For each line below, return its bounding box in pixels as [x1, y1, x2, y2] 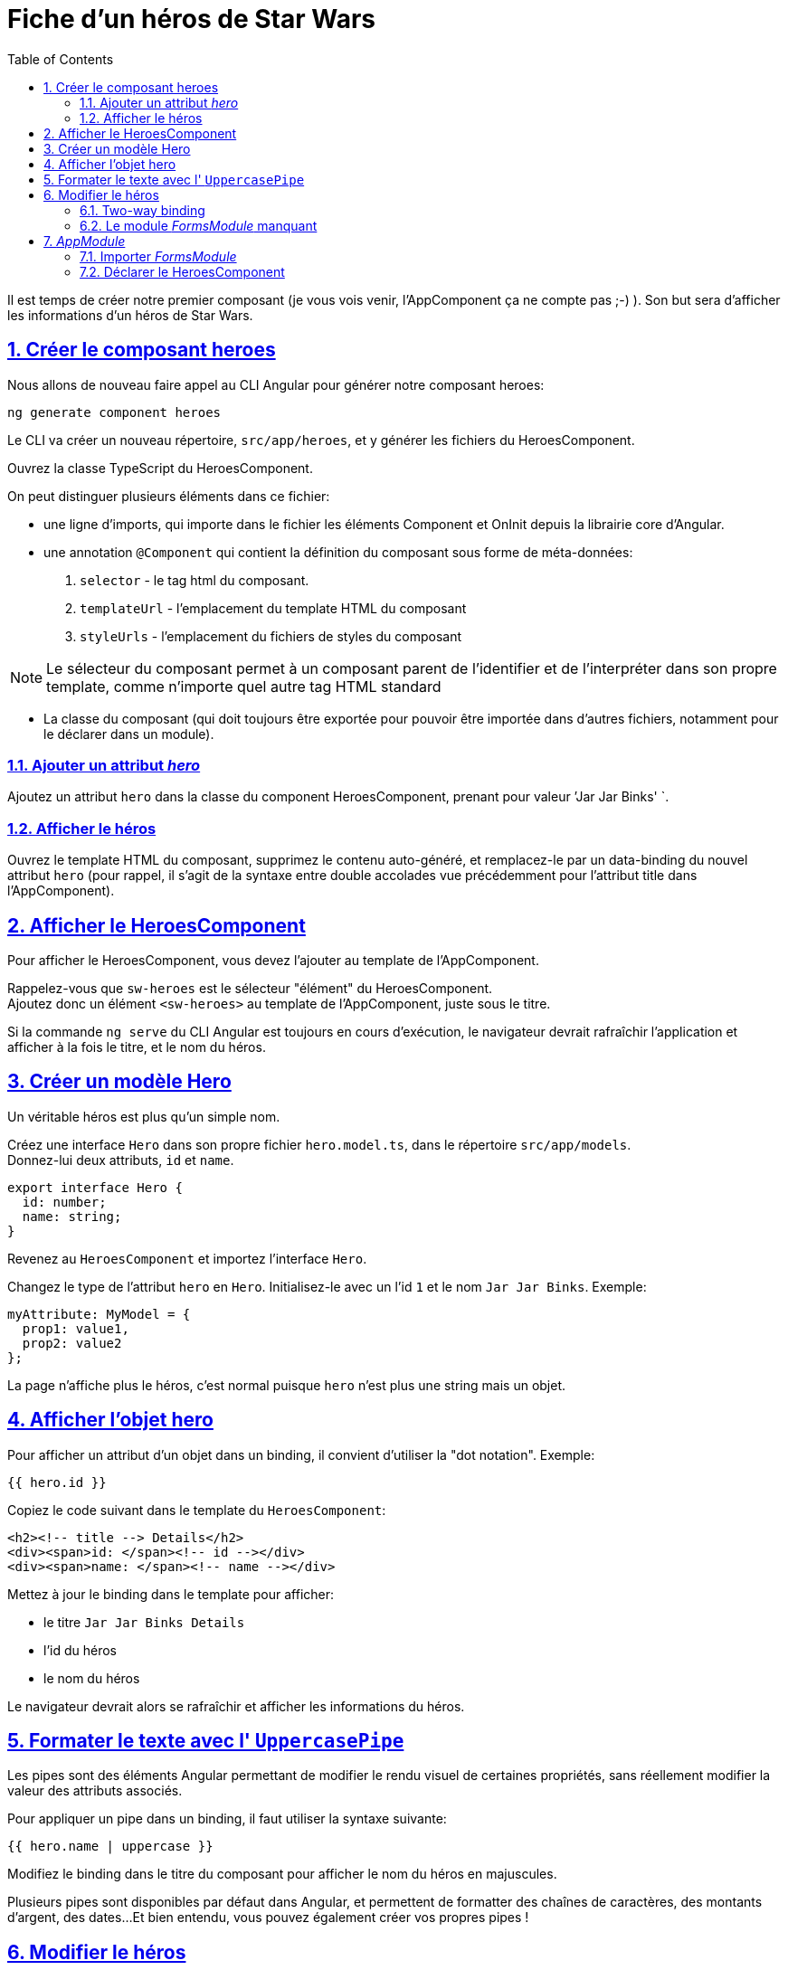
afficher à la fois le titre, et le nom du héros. [7, 1038, 266, 1055]
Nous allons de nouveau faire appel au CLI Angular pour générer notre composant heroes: [7, 376, 545, 393]
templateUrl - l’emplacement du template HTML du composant [80, 600, 467, 616]
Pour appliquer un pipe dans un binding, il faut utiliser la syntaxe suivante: [7, 1811, 447, 1827]
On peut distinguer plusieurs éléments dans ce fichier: [7, 488, 330, 504]
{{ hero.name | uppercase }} [7, 1839, 214, 1854]
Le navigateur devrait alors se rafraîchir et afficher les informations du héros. [7, 1698, 465, 1714]
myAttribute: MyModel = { [7, 1306, 191, 1321]
